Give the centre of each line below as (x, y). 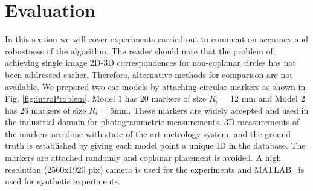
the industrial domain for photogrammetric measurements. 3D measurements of (152, 122)
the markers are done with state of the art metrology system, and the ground (148, 133)
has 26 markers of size (46, 110)
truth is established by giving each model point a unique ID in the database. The (155, 145)
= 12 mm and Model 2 (263, 98)
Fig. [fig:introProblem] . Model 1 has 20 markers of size (106, 98)
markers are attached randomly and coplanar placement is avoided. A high (143, 157)
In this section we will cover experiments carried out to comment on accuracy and (157, 39)
